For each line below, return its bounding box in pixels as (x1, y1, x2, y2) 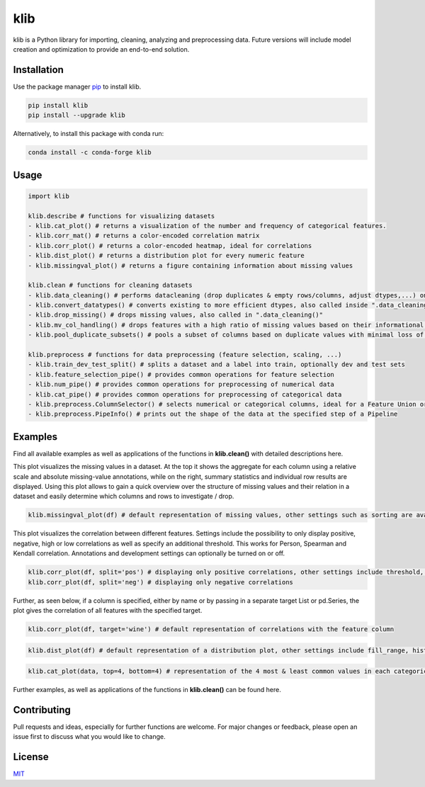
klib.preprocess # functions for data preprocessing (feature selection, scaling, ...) (28, 351, 342, 359)
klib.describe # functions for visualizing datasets (28, 212, 215, 220)
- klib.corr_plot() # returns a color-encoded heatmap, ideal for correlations (28, 242, 312, 249)
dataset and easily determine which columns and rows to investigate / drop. (13, 492, 234, 501)
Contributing (13, 703, 71, 715)
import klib (28, 192, 70, 200)
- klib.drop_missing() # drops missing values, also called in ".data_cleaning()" (28, 311, 324, 319)
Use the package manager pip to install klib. (13, 82, 142, 91)
